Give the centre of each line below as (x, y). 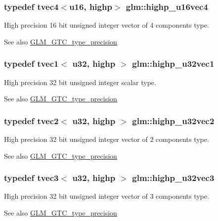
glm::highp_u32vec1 (173, 64)
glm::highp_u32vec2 (173, 120)
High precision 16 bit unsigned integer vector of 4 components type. (107, 25)
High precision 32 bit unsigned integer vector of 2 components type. (107, 139)
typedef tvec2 (31, 120)
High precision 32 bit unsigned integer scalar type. (80, 82)
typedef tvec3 (31, 178)
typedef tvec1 (31, 64)
